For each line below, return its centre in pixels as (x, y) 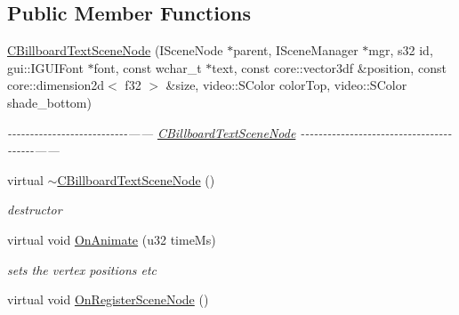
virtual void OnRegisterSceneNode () (108, 299)
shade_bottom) (49, 102)
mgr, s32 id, (401, 50)
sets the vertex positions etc (82, 269)
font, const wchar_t (148, 67)
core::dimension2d (56, 85)
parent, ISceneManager (296, 50)
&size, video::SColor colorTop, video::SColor (286, 85)
